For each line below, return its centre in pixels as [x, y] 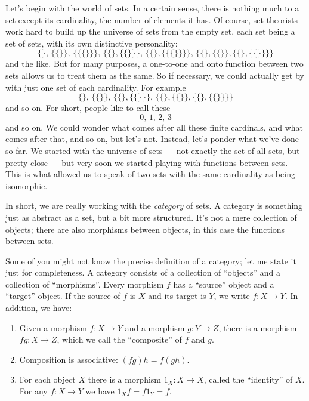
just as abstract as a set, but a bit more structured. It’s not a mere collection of [151, 217]
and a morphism [155, 327]
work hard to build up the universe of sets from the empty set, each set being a [150, 31]
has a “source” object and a [224, 284]
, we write [232, 296]
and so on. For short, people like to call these [88, 108]
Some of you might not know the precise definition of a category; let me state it [151, 260]
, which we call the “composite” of [119, 339]
